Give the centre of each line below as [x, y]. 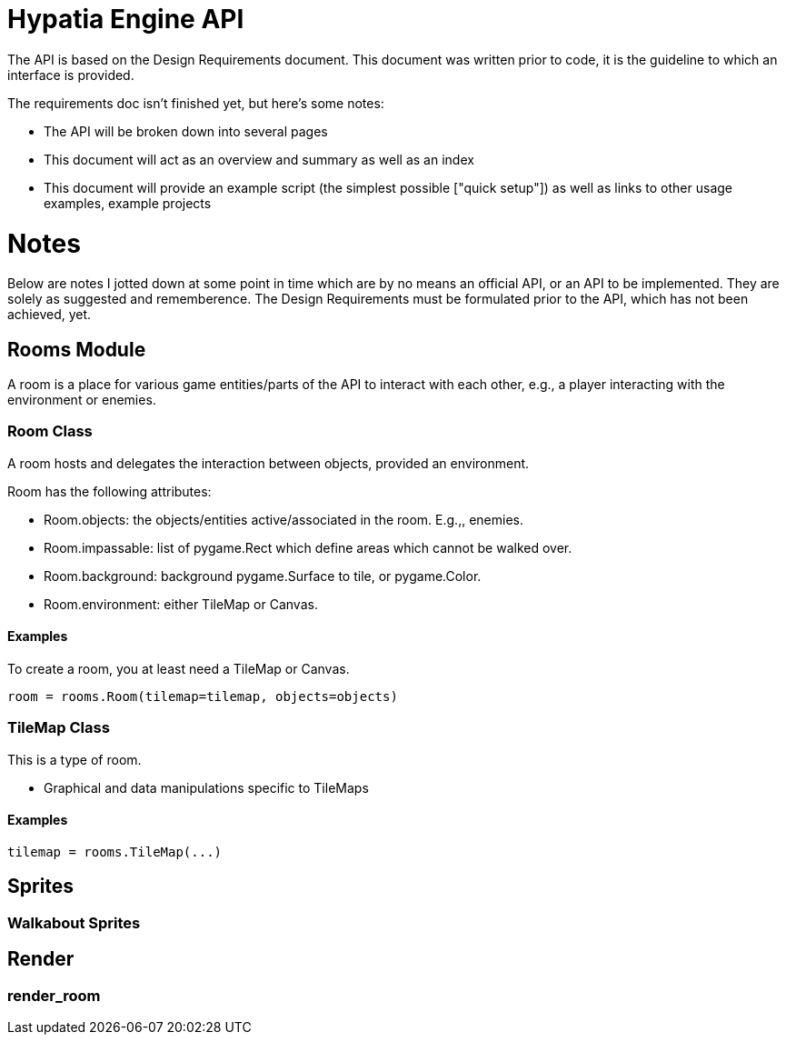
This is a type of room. [75, 759]
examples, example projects [128, 203]
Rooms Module [77, 349]
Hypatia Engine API [126, 19]
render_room [54, 995]
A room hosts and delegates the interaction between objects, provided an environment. [269, 463]
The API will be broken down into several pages [186, 131]
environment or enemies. [82, 400]
